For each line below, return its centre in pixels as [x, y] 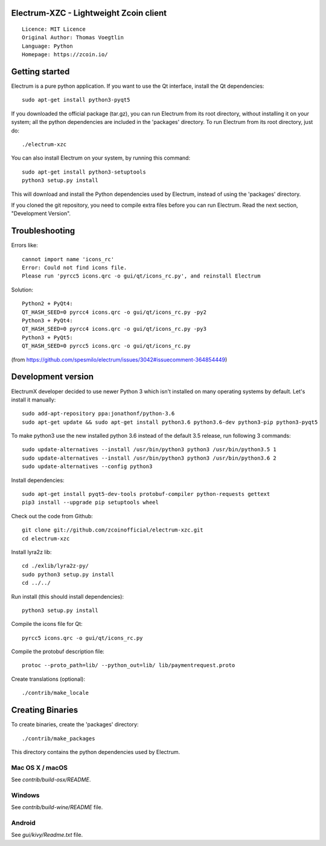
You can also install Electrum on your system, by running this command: [101, 158]
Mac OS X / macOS [39, 767]
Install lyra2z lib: [31, 552]
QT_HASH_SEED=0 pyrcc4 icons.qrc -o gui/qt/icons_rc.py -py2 [114, 312]
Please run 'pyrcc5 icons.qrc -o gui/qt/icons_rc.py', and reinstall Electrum [141, 276]
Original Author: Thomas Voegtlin [73, 37]
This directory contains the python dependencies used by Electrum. [96, 752]
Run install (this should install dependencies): [67, 596]
